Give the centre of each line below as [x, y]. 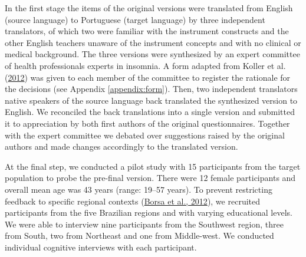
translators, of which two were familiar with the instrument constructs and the [147, 31]
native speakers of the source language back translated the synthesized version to [151, 100]
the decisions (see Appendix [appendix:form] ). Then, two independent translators [151, 89]
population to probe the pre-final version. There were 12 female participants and [150, 178]
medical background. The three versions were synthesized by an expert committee [152, 54]
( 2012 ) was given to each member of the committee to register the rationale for [148, 77]
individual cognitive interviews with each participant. [101, 247]
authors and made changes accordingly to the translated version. [121, 146]
